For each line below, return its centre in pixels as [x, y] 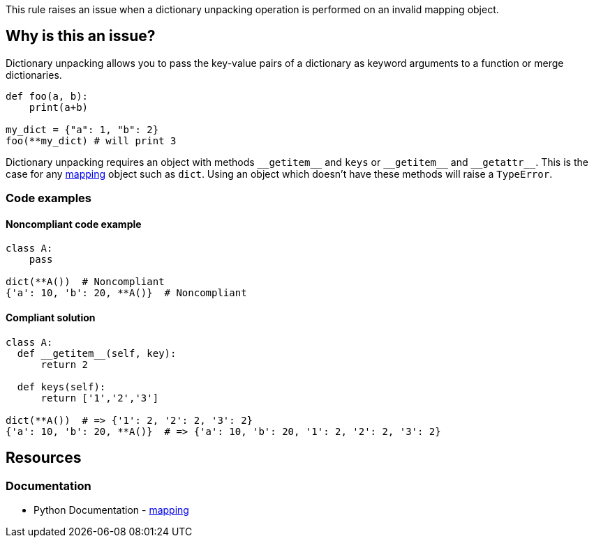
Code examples [49, 198]
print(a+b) [59, 107]
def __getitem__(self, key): [97, 353]
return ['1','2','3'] [100, 398]
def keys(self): [61, 387]
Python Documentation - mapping [111, 510]
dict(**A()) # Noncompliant [85, 282]
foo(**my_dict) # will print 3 [91, 140]
